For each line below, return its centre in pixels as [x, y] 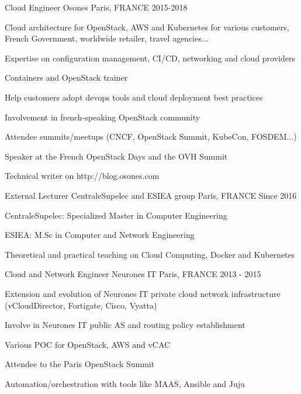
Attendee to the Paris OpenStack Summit [80, 364]
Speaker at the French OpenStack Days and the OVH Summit [116, 156]
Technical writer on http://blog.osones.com [82, 176]
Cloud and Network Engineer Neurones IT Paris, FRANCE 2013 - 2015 [133, 274]
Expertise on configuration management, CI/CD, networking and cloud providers [150, 58]
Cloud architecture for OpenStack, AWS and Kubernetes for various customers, [147, 27]
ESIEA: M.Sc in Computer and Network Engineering [100, 235]
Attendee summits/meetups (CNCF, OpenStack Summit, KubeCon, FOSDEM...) [151, 136]
